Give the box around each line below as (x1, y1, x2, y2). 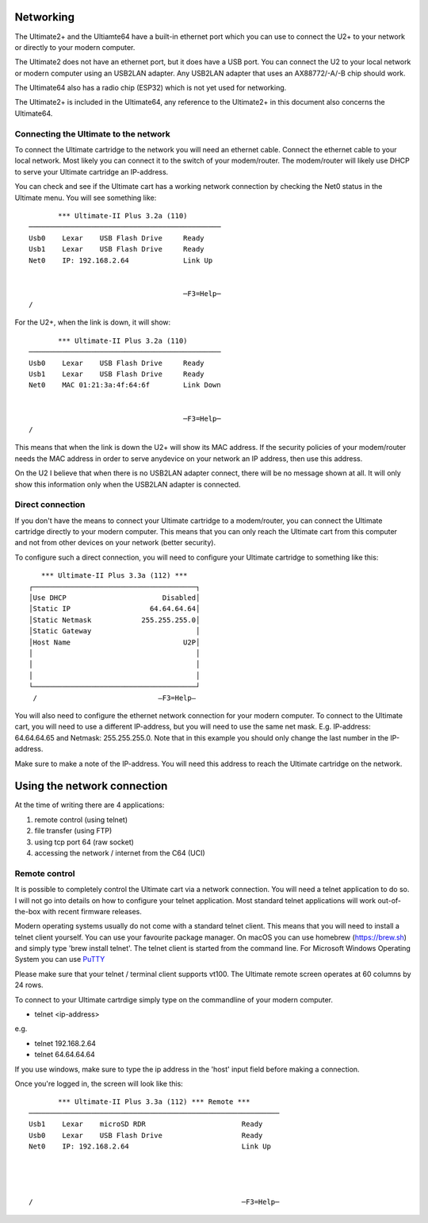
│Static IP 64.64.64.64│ (29, 604, 201, 613)
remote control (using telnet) (34, 814, 128, 825)
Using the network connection (14, 779, 168, 793)
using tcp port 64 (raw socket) (34, 837, 135, 847)
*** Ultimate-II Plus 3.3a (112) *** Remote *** (58, 1098, 250, 1106)
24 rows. (14, 980, 44, 990)
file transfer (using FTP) (34, 826, 113, 836)
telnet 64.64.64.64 (34, 1050, 95, 1060)
